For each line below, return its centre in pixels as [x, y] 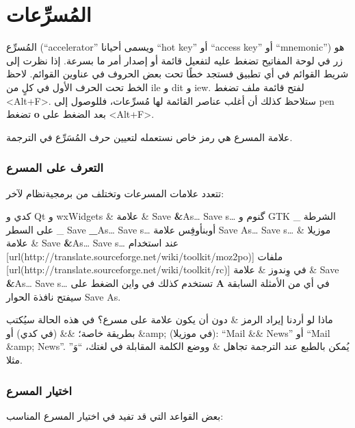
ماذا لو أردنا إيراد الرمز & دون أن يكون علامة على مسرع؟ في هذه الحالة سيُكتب [170, 319]
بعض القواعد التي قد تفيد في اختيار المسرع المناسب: [115, 415]
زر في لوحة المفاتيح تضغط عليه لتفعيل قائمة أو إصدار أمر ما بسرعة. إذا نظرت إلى [174, 60]
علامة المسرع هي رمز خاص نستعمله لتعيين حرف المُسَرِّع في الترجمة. [149, 137]
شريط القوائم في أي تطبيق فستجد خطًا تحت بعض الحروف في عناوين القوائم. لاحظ [177, 74]
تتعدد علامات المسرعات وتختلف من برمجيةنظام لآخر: [115, 193]
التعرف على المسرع [55, 167]
